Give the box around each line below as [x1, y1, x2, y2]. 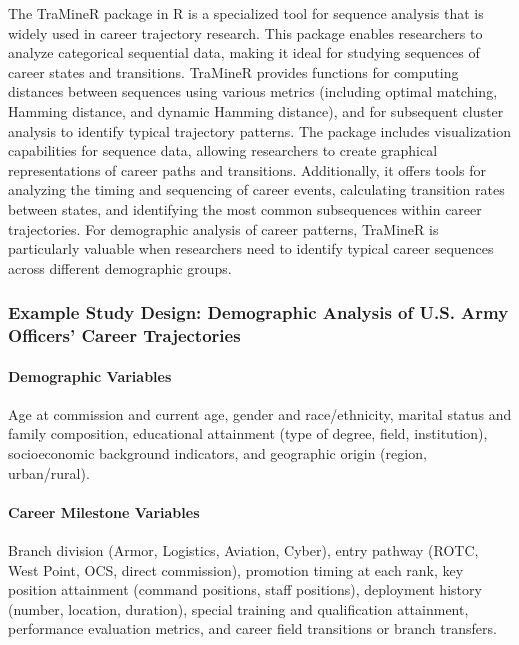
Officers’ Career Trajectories [8, 323, 241, 348]
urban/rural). [8, 462, 90, 483]
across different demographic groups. [8, 257, 232, 278]
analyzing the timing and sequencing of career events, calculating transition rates [8, 179, 505, 200]
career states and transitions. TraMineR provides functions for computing [8, 61, 459, 82]
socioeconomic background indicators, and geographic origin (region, [8, 443, 427, 464]
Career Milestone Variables [8, 501, 200, 522]
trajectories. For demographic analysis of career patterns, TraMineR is [8, 218, 439, 239]
